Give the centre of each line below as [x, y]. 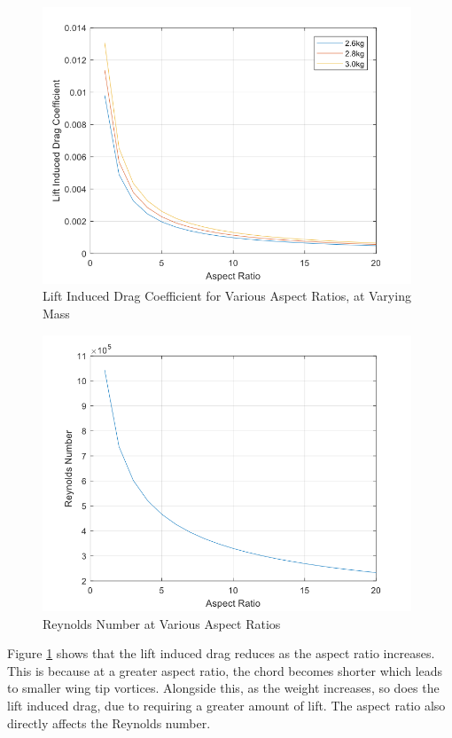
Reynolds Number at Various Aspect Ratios [162, 623]
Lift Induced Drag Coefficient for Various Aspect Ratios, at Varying [227, 296]
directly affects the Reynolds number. [109, 722]
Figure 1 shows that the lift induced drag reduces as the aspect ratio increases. [221, 653]
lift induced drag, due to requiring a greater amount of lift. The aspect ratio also [226, 706]
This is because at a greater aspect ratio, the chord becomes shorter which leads [225, 670]
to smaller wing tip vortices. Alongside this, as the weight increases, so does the [223, 688]
